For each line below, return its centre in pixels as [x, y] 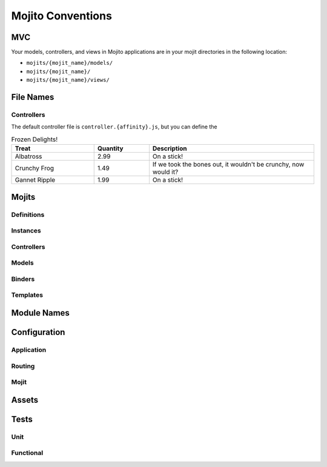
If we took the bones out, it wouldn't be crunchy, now [228, 165]
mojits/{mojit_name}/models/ [70, 63]
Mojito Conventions [61, 16]
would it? [165, 172]
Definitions [28, 214]
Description [170, 148]
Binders [23, 279]
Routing [23, 366]
